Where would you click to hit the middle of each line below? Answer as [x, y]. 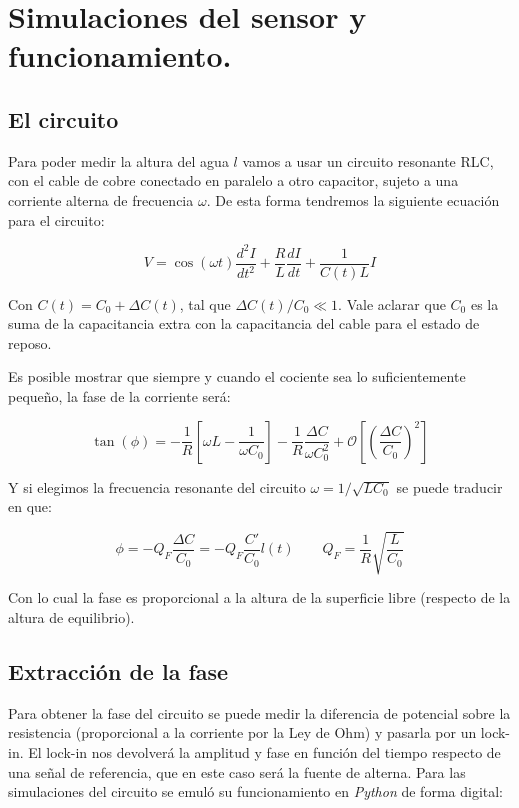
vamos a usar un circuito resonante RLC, [368, 160]
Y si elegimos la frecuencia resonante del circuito [157, 486]
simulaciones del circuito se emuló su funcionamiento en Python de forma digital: [255, 791]
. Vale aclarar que [392, 303]
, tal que [205, 303]
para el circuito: [56, 219]
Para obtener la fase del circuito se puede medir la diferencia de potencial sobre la [259, 712]
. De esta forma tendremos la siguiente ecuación [353, 199]
